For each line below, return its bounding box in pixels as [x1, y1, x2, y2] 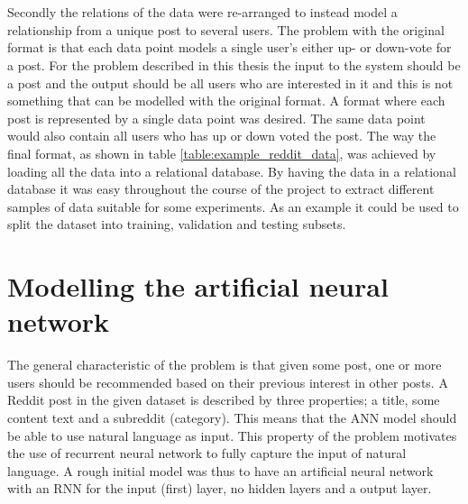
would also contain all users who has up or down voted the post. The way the [7, 126, 436, 145]
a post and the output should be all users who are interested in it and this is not [7, 73, 454, 92]
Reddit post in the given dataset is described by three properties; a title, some [7, 390, 440, 409]
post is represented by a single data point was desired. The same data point [7, 108, 426, 127]
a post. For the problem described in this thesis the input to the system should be [7, 55, 461, 74]
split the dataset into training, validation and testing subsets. [7, 215, 346, 234]
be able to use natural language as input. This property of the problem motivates [7, 426, 457, 444]
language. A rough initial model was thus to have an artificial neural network [7, 461, 434, 480]
